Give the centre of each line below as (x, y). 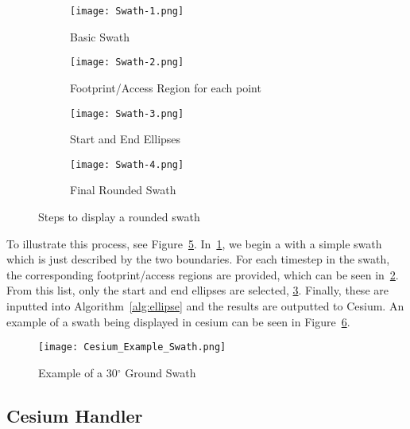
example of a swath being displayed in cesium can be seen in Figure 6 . (178, 321)
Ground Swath (161, 372)
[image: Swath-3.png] (127, 113)
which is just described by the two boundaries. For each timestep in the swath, (198, 259)
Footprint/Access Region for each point (166, 87)
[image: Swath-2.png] (127, 62)
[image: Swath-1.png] (127, 11)
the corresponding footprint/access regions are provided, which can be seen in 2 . (203, 274)
